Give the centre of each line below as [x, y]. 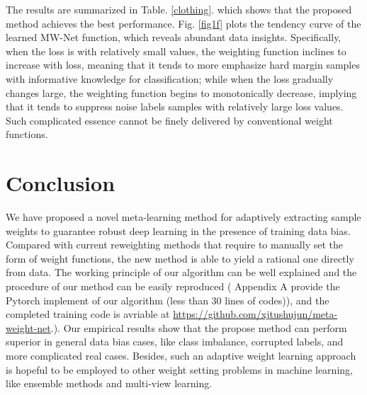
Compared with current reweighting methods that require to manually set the [174, 245]
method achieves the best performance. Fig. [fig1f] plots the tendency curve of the [183, 23]
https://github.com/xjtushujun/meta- [255, 314]
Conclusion [61, 183]
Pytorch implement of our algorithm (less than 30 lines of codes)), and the [168, 300]
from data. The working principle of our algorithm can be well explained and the [181, 272]
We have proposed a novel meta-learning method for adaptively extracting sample [183, 217]
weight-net [28, 327]
